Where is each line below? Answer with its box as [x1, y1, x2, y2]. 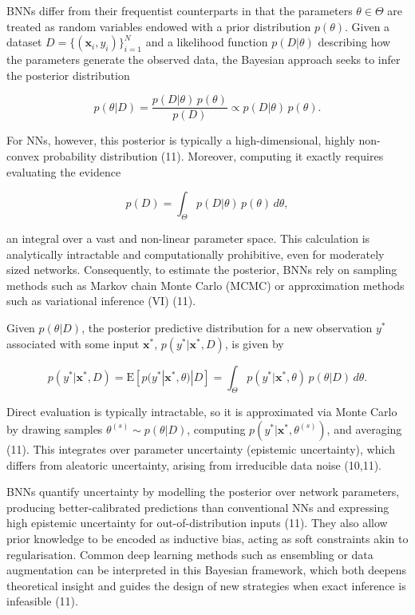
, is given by [224, 335, 284, 351]
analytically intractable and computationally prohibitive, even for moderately [6, 245, 385, 262]
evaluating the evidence [6, 163, 121, 180]
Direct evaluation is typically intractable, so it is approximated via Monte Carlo [6, 403, 397, 420]
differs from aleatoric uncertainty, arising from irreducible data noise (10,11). [6, 456, 381, 473]
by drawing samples [6, 420, 103, 437]
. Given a [344, 18, 390, 34]
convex [6, 148, 40, 165]
